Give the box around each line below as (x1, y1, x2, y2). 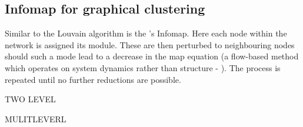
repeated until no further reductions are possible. (5, 73, 181, 85)
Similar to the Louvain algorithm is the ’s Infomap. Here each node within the (5, 27, 287, 39)
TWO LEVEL (5, 93, 56, 105)
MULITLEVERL (5, 112, 66, 125)
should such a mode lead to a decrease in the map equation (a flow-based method (5, 50, 299, 62)
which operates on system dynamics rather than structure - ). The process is (5, 61, 281, 73)
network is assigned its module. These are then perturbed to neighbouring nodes (5, 38, 295, 51)
